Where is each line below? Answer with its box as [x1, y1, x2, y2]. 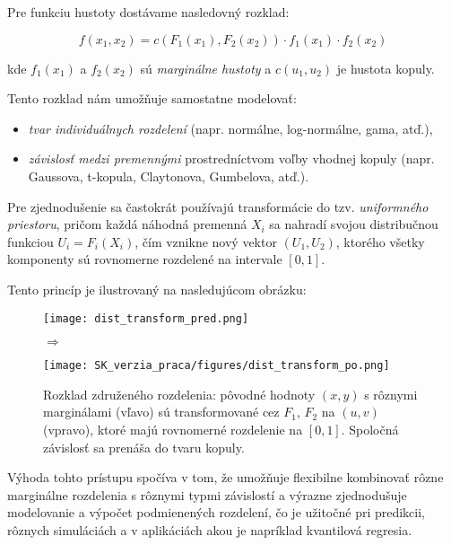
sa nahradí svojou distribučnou [269, 215, 438, 233]
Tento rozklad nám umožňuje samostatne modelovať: [7, 89, 297, 108]
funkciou [7, 232, 54, 251]
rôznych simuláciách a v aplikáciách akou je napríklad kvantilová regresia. [7, 521, 412, 539]
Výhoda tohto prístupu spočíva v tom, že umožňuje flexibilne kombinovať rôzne [7, 468, 444, 487]
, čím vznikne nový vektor [134, 232, 277, 251]
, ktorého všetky [335, 232, 425, 251]
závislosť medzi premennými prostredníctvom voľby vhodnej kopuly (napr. [28, 149, 435, 168]
